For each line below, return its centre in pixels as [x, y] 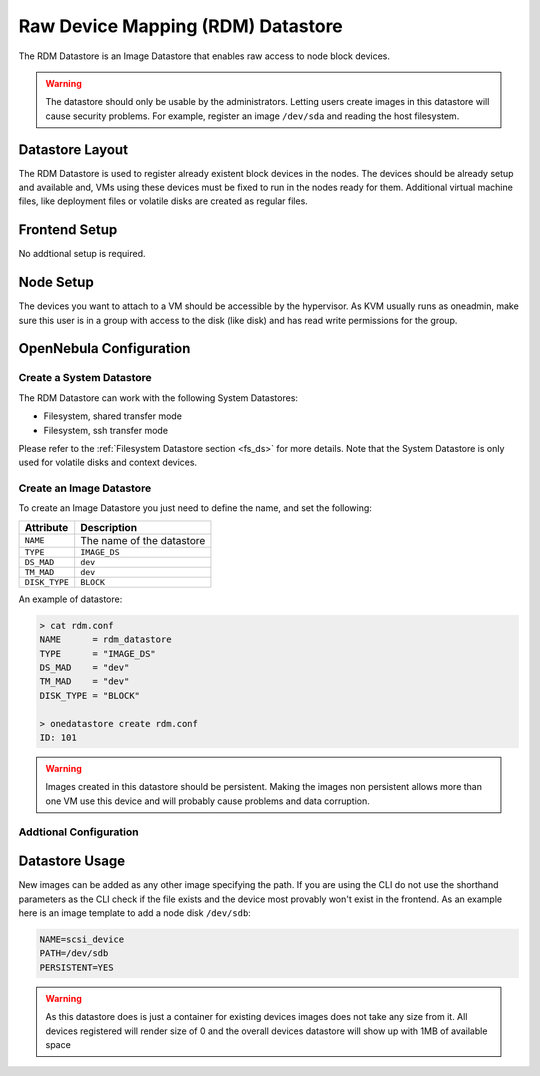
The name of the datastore [143, 540]
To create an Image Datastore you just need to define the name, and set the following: [195, 508]
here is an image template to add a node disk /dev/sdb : [135, 912]
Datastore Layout [73, 149]
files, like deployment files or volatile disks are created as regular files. [163, 201]
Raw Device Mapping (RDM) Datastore [181, 26]
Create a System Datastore [85, 378]
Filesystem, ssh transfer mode [106, 430]
